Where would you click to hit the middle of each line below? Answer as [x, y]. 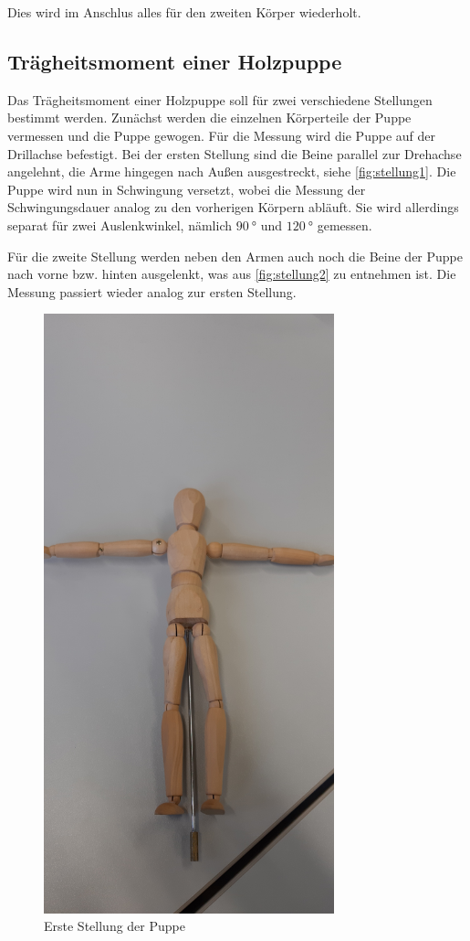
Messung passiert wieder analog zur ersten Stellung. [152, 291]
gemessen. [345, 225]
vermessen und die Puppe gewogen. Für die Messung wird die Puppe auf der [221, 135]
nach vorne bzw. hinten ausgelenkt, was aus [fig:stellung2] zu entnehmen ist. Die [232, 274]
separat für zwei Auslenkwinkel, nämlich [120, 225]
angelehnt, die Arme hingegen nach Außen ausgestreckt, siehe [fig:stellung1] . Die [232, 171]
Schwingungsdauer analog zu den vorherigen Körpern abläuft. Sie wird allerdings [233, 207]
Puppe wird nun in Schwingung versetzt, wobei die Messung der [187, 189]
